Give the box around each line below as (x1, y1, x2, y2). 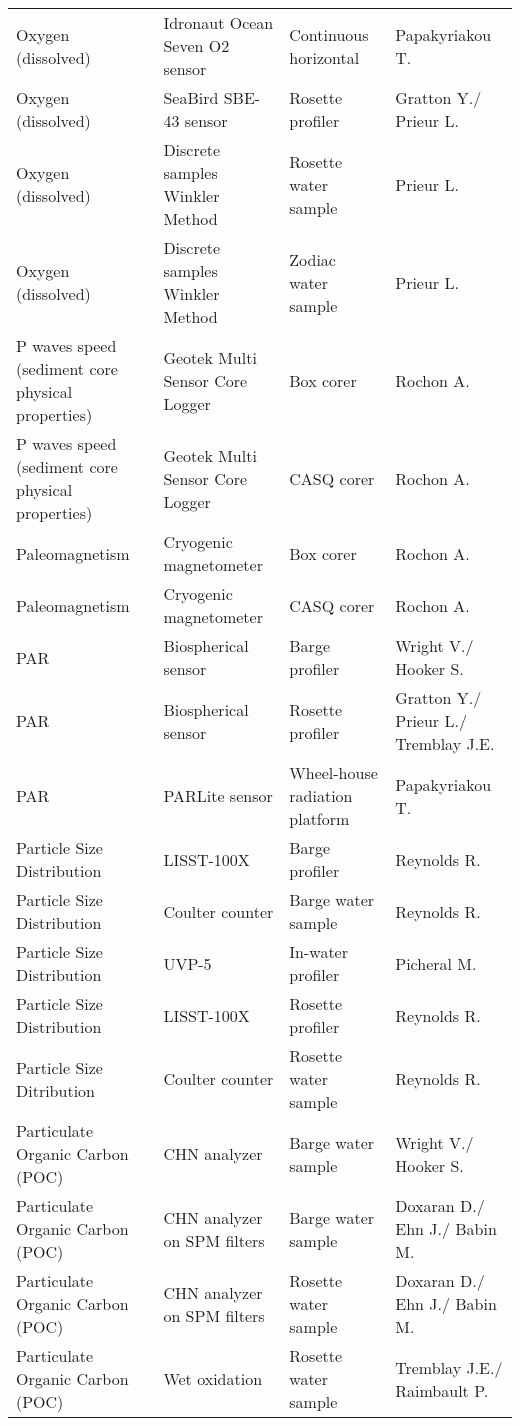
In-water (289, 940, 349, 963)
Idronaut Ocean (163, 11, 274, 34)
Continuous (289, 22, 369, 46)
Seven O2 (163, 34, 230, 57)
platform (289, 807, 350, 830)
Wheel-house (289, 761, 378, 784)
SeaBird (163, 86, 219, 109)
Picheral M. (395, 951, 477, 975)
